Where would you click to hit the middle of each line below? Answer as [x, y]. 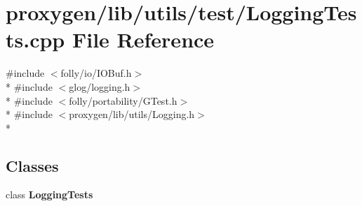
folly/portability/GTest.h [123, 100]
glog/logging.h [100, 86]
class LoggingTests [49, 194]
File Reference [143, 39]
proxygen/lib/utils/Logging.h [132, 114]
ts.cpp [35, 39]
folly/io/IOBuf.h [96, 73]
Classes [32, 165]
